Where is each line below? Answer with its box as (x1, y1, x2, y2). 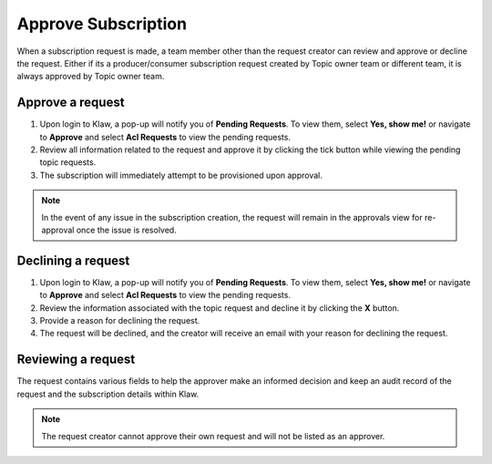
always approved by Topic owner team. (16, 71, 165, 82)
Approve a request (16, 95, 125, 110)
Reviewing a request (16, 352, 136, 367)
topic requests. (39, 157, 97, 168)
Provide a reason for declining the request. (39, 315, 200, 326)
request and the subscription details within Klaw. (16, 388, 200, 399)
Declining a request (16, 253, 130, 268)
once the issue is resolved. (76, 224, 177, 235)
